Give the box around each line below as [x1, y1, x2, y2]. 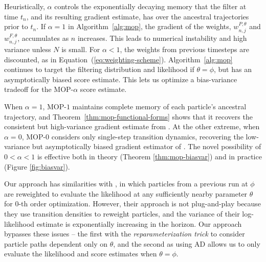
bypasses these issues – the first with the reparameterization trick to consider [4, 228, 245, 239]
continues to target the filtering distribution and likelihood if [4, 64, 194, 75]
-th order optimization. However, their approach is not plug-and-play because [18, 198, 261, 209]
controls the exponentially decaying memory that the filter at [54, 1, 247, 11]
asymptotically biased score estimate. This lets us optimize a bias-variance [4, 74, 237, 84]
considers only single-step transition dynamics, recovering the [51, 131, 243, 141]
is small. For [61, 44, 100, 55]
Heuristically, [4, 1, 45, 11]
